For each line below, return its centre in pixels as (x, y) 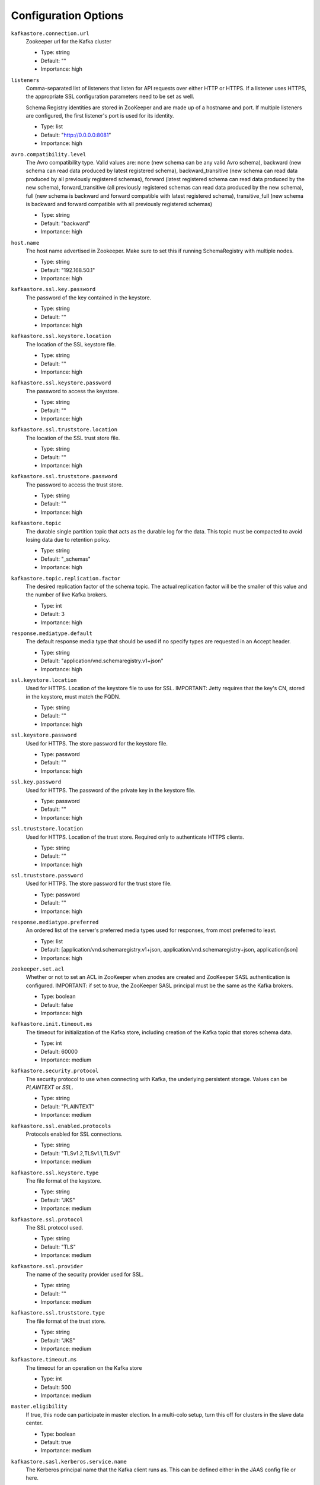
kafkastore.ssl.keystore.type (55, 1173)
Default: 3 (53, 614)
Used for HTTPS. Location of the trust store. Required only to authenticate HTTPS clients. (135, 837)
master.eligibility (39, 1407)
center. (34, 1423)
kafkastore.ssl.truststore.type (58, 1313)
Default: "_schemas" (66, 559)
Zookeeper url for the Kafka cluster (69, 41)
